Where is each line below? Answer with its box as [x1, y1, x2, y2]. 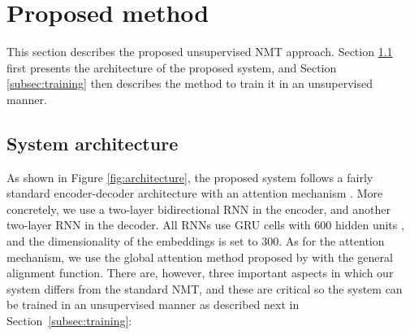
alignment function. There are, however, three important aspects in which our [6, 264, 394, 281]
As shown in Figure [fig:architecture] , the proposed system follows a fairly [6, 168, 373, 185]
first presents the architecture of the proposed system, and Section [6, 59, 337, 76]
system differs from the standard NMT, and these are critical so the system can [6, 280, 403, 297]
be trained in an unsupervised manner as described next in [6, 296, 300, 313]
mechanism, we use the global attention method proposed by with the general [6, 248, 393, 265]
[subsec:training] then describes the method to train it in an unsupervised [6, 75, 373, 92]
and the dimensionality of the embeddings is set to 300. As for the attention [6, 233, 385, 250]
